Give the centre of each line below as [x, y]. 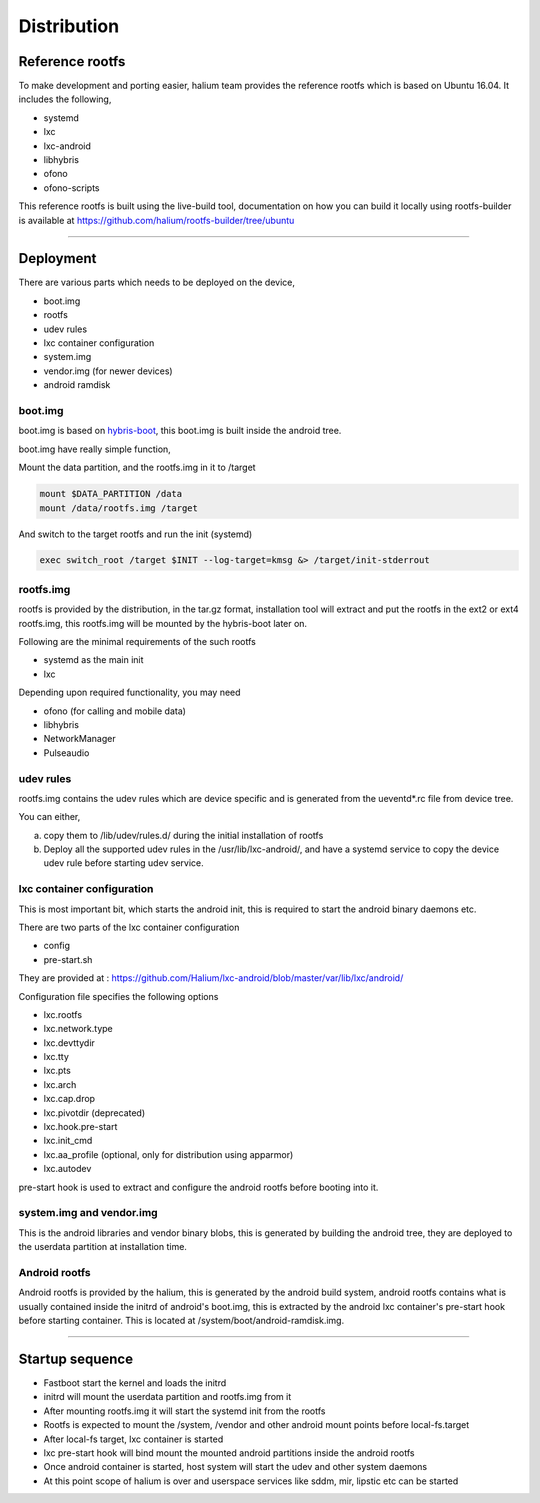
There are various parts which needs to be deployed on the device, [156, 282]
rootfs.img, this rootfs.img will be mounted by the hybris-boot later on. [163, 623]
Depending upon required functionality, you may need [129, 692]
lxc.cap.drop [69, 1099]
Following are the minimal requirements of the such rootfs [137, 641]
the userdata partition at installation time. [102, 1247]
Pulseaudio [66, 752]
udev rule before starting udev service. [123, 863]
